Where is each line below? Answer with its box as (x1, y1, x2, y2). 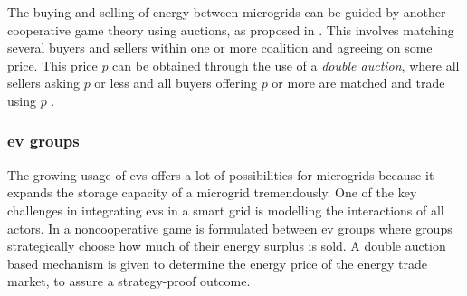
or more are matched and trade (272, 73, 445, 92)
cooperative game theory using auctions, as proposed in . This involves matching (7, 20, 454, 39)
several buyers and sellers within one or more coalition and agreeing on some (7, 38, 433, 57)
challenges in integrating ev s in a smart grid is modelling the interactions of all (7, 200, 444, 219)
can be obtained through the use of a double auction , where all (112, 55, 460, 74)
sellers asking (7, 73, 80, 92)
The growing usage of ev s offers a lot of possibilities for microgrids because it (7, 165, 434, 184)
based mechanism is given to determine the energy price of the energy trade (7, 253, 427, 272)
